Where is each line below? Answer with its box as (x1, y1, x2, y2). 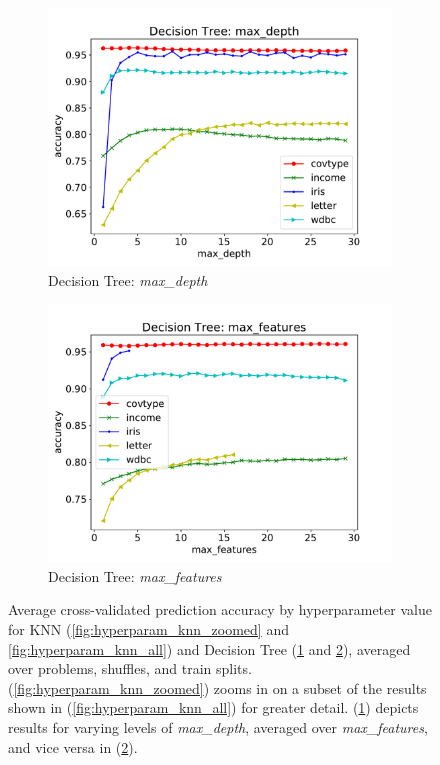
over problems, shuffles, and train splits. (8, 658, 252, 679)
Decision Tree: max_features (48, 565, 222, 586)
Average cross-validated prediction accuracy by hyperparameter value (8, 599, 432, 620)
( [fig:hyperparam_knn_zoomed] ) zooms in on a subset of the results (8, 677, 427, 698)
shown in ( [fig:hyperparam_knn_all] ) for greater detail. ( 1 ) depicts (8, 697, 419, 718)
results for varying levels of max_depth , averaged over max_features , (8, 716, 428, 737)
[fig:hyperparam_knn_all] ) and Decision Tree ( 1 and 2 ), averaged (8, 638, 411, 659)
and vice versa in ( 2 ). (8, 736, 138, 757)
